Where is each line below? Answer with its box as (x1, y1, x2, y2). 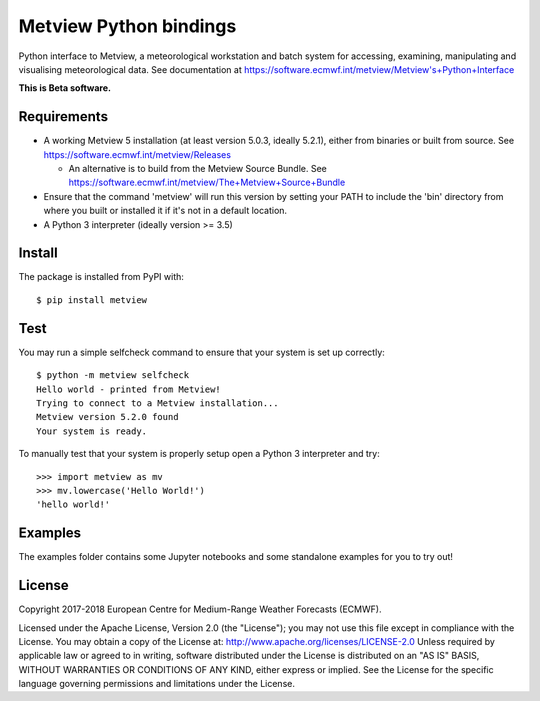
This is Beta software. (18, 82, 112, 94)
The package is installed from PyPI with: (18, 271, 185, 283)
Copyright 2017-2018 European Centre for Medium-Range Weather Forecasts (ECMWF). (18, 603, 382, 615)
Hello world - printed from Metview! (36, 383, 222, 395)
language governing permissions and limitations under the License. (18, 678, 295, 690)
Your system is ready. (36, 425, 148, 437)
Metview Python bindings (18, 15, 237, 37)
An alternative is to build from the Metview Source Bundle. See (68, 163, 327, 175)
